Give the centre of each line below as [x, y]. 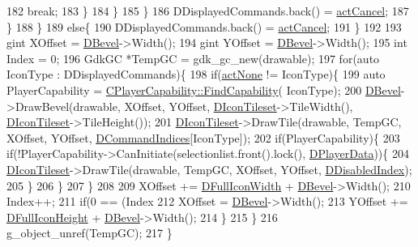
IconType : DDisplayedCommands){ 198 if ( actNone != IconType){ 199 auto [196, 74]
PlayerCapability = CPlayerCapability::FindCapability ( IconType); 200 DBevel [204, 89]
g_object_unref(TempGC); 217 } [90, 233]
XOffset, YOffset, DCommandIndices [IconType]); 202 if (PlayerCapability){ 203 [203, 137]
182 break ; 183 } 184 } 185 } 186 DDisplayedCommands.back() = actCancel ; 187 [208, 11]
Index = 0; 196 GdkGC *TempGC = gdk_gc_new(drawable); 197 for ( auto [193, 58]
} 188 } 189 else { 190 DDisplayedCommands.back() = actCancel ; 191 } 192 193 [204, 26]
